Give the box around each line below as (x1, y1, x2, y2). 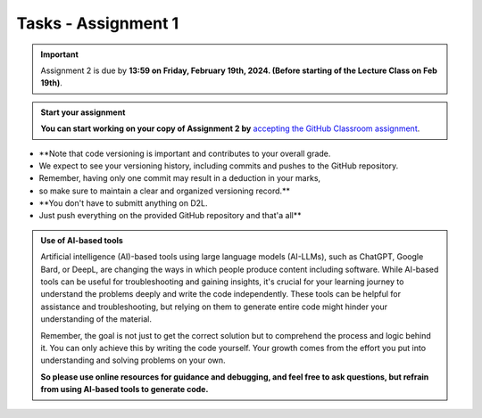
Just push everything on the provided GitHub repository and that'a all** (38, 210, 302, 221)
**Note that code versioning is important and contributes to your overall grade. (38, 148, 331, 159)
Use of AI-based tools (40, 234, 124, 245)
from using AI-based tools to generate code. (40, 384, 209, 395)
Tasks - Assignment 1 (16, 13, 179, 33)
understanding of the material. (40, 314, 152, 324)
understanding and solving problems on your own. (40, 355, 227, 365)
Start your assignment (40, 107, 126, 118)
